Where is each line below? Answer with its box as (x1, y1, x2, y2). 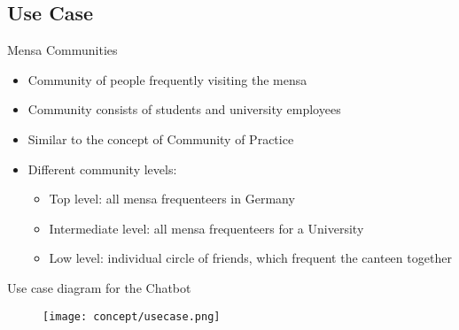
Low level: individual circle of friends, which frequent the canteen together (49, 249, 452, 267)
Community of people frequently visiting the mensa (27, 70, 307, 88)
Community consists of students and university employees (27, 100, 341, 119)
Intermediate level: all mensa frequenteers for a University (49, 219, 364, 237)
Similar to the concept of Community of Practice (27, 129, 294, 148)
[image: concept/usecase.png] (43, 310, 221, 323)
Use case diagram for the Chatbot (7, 278, 191, 296)
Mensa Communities (7, 41, 118, 59)
